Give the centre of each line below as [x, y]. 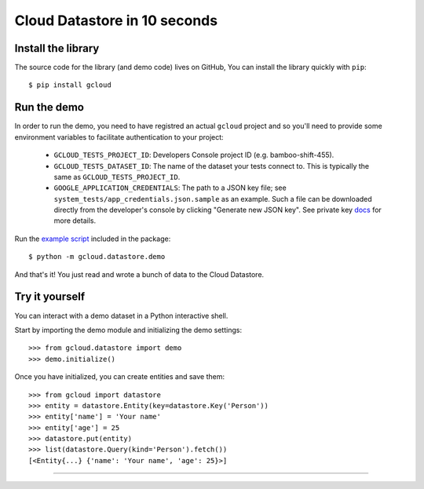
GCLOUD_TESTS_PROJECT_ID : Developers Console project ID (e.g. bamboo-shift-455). [194, 155]
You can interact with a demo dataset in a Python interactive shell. [121, 316]
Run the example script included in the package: [93, 239]
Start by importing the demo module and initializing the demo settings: [128, 330]
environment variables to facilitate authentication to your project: [119, 137]
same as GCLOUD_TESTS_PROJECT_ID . [117, 177]
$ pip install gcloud [70, 85]
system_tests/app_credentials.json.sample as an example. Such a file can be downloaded [213, 199]
